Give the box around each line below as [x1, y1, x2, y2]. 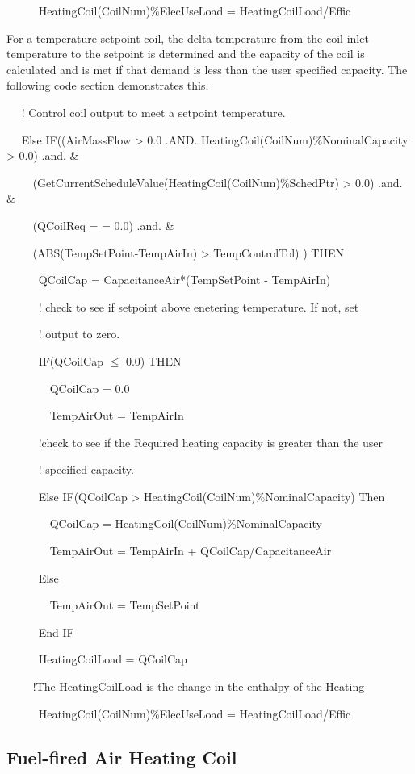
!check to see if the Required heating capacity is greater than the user [38, 433, 384, 450]
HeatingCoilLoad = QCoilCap [38, 651, 187, 667]
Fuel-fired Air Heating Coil [6, 744, 237, 769]
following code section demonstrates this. [6, 77, 209, 94]
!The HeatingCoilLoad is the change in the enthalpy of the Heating [32, 678, 365, 695]
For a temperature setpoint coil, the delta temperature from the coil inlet [6, 29, 369, 46]
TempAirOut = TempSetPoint [49, 596, 200, 613]
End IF [38, 623, 74, 640]
